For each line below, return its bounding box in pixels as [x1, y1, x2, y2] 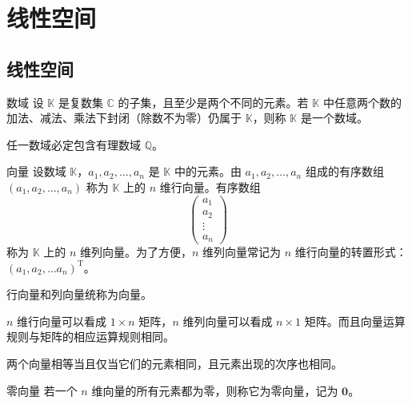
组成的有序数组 [305, 163, 384, 180]
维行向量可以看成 [17, 312, 107, 329]
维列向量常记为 [202, 244, 282, 260]
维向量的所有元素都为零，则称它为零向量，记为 [91, 382, 338, 398]
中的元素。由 [174, 163, 242, 180]
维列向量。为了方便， [80, 244, 193, 260]
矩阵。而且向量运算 [304, 312, 406, 329]
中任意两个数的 [322, 93, 402, 110]
